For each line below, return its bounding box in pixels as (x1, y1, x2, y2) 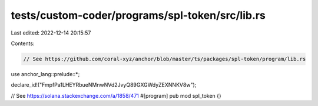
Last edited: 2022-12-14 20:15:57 (11, 29, 91, 36)
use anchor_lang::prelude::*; (11, 70, 80, 77)
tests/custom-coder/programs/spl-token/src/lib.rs (11, 9, 266, 22)
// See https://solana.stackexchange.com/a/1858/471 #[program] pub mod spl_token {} (11, 92, 222, 99)
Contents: (11, 40, 35, 47)
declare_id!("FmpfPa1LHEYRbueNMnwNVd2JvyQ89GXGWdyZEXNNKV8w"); (11, 81, 197, 88)
